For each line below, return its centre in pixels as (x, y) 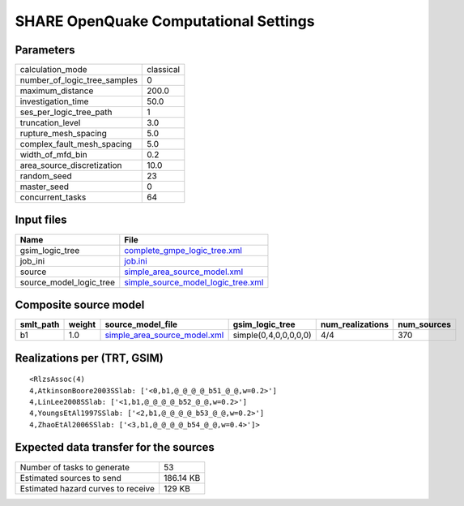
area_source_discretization (71, 165)
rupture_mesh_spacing (63, 134)
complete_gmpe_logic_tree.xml (183, 250)
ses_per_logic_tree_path (66, 112)
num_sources (425, 324)
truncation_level (50, 123)
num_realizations (354, 324)
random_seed (46, 176)
